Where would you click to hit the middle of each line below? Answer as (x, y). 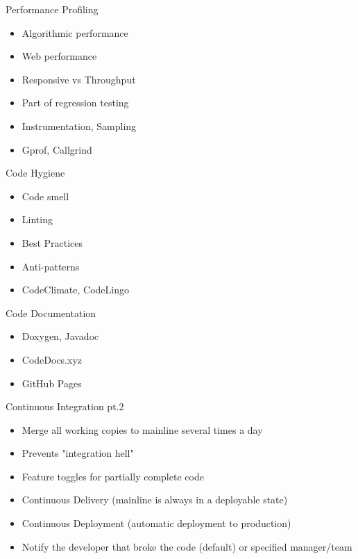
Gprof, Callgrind (57, 149)
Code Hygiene (35, 173)
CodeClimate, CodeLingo (75, 290)
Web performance (59, 56)
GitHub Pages (52, 383)
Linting (37, 219)
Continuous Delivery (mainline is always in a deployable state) (155, 500)
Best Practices (52, 242)
